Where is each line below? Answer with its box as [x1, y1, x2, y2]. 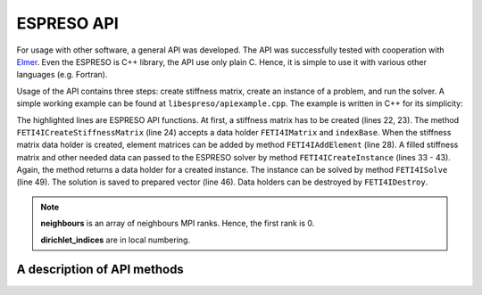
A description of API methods [16, 262, 185, 277]
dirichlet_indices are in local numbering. [40, 234, 191, 245]
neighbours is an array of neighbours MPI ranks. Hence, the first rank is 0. [40, 218, 315, 229]
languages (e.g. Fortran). [16, 70, 108, 80]
